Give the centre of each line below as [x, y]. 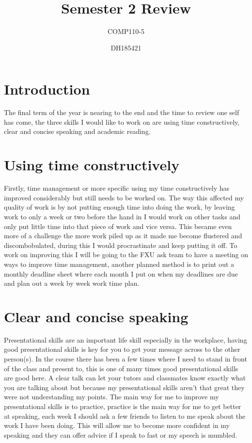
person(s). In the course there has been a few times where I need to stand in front [126, 359]
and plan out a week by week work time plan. [72, 283]
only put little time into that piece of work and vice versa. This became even [118, 226]
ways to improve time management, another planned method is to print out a [119, 264]
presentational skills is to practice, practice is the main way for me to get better [123, 406]
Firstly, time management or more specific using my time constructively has [117, 188]
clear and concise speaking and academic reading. [77, 131]
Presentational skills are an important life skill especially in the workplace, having [126, 339]
